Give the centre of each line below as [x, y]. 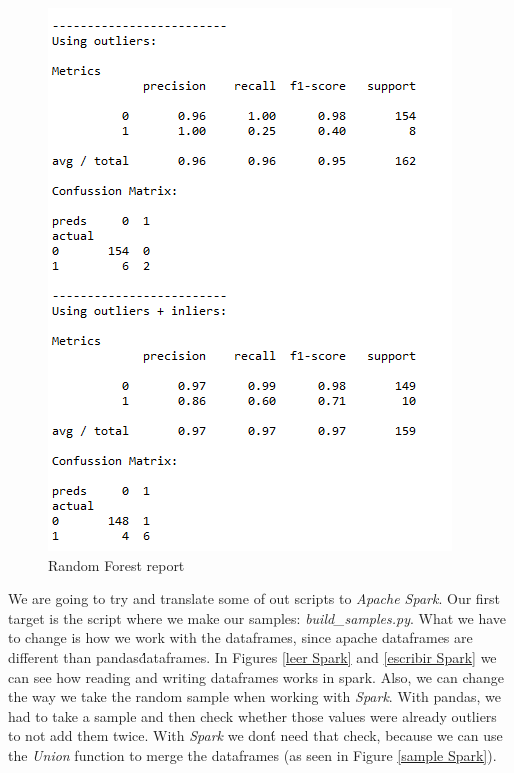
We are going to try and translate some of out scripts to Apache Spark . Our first [254, 598]
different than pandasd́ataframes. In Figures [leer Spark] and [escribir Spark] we [252, 656]
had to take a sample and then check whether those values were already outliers [252, 715]
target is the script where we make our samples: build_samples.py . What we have [257, 617]
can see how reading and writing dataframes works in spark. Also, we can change [256, 676]
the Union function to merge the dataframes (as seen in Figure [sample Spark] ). [252, 754]
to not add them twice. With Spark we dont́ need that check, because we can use [255, 735]
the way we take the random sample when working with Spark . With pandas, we [254, 696]
